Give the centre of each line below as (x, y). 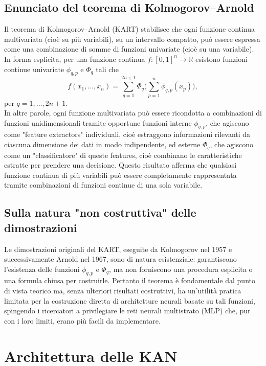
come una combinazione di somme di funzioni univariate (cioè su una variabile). (129, 49)
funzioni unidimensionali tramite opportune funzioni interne (98, 122)
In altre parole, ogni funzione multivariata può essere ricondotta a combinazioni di (133, 113)
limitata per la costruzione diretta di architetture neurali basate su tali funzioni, (130, 300)
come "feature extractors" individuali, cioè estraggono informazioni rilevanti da (127, 134)
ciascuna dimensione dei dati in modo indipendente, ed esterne (102, 144)
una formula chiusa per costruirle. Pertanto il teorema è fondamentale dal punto (130, 280)
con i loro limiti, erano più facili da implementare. (82, 320)
